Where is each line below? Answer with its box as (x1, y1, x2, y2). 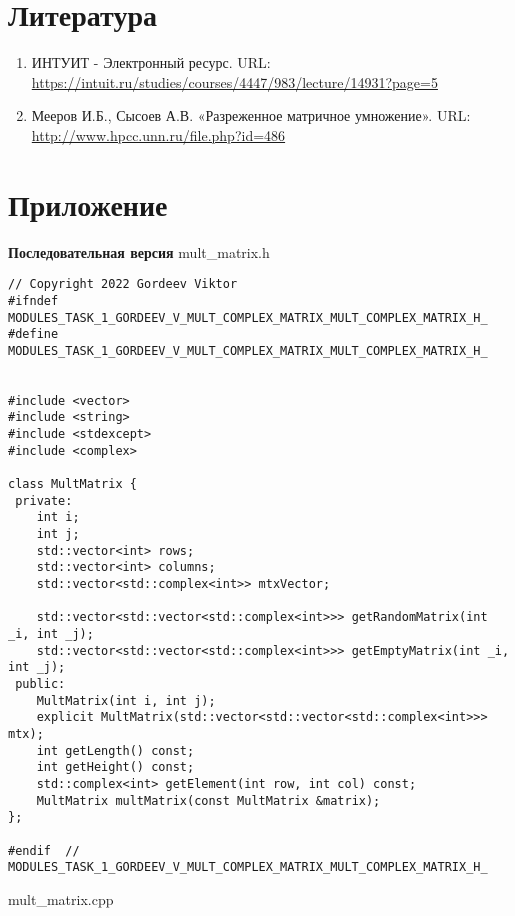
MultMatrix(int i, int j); (36, 693, 216, 708)
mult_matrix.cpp (8, 888, 114, 909)
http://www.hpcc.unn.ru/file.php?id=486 (31, 124, 286, 145)
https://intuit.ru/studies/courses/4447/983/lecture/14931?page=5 (31, 71, 438, 92)
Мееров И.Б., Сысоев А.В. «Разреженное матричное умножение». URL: (31, 105, 471, 126)
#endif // (8, 843, 80, 858)
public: (15, 676, 66, 691)
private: (15, 493, 73, 508)
